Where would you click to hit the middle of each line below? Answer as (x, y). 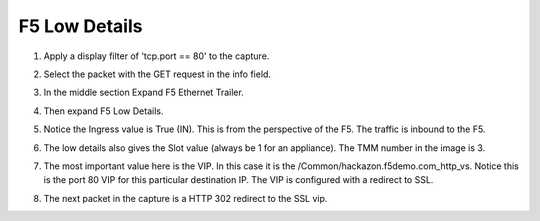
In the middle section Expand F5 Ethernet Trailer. (143, 92)
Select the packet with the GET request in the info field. (157, 74)
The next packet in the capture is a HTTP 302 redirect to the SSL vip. (185, 198)
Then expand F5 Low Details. (103, 111)
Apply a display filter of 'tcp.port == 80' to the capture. (156, 56)
